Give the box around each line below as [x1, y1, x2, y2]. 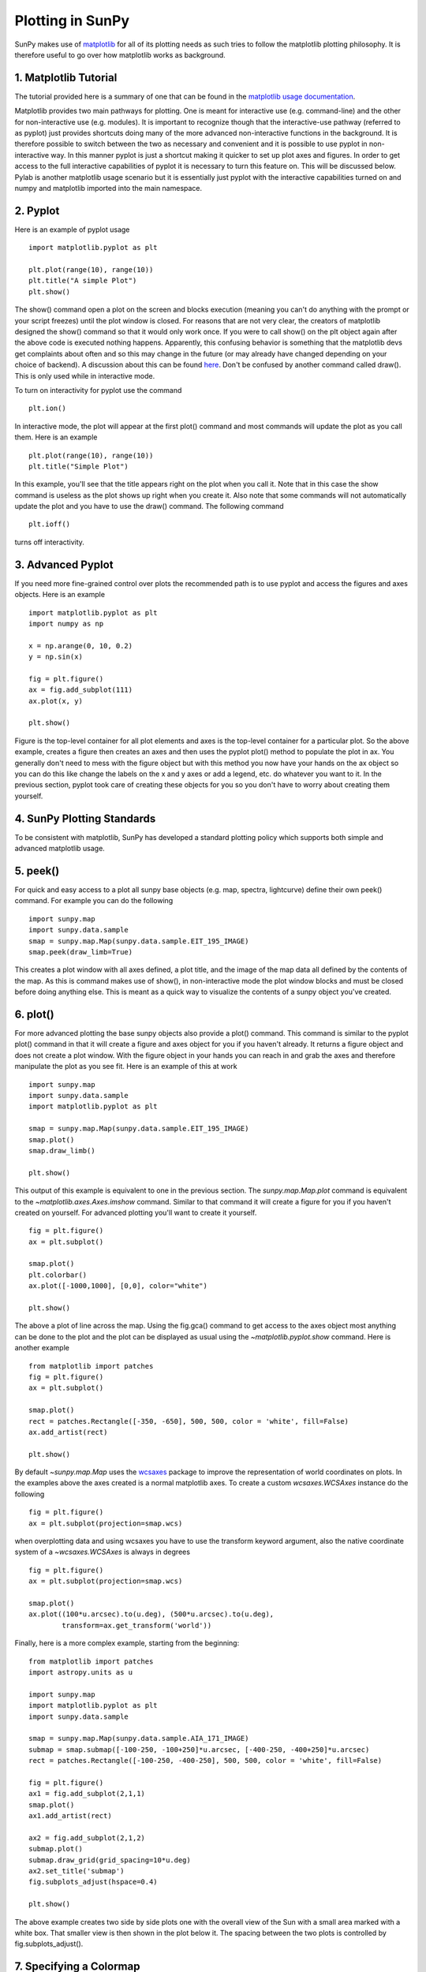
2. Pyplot [14, 204, 60, 217]
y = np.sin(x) [28, 652, 83, 662]
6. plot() [14, 1007, 54, 1021]
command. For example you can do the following [14, 896, 174, 906]
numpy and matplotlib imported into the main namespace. [14, 183, 203, 192]
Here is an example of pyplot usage [14, 225, 130, 234]
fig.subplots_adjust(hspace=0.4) [28, 1877, 158, 1887]
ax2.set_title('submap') [28, 1866, 125, 1875]
